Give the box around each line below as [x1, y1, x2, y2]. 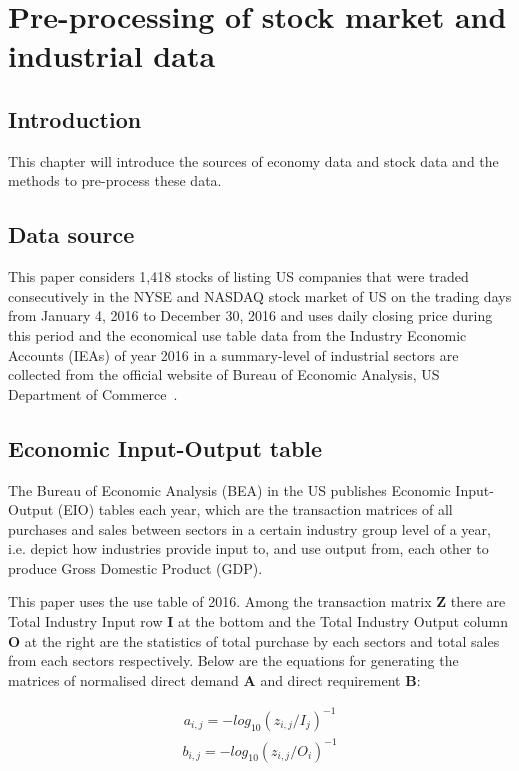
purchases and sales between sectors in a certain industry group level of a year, [8, 518, 491, 539]
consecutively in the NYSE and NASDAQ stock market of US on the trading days [8, 285, 512, 306]
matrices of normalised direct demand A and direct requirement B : [8, 669, 421, 690]
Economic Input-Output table [8, 432, 323, 463]
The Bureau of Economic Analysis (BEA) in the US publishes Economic [8, 479, 451, 500]
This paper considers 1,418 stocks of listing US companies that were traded [8, 266, 469, 287]
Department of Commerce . [8, 383, 178, 404]
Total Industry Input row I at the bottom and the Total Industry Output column [8, 611, 508, 632]
